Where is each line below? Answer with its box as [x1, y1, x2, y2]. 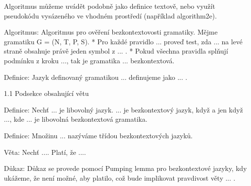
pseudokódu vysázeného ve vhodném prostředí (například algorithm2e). [4, 10, 217, 20]
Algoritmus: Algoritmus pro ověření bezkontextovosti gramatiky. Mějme [4, 27, 218, 37]
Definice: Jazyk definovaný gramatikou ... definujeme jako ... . [4, 72, 187, 82]
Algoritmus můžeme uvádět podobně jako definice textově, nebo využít [4, 1, 215, 11]
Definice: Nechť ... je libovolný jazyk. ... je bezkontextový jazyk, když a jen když [4, 104, 243, 114]
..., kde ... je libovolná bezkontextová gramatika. [4, 114, 147, 124]
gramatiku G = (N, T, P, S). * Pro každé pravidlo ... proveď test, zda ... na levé [4, 36, 243, 46]
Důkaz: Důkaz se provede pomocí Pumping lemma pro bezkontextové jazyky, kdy [4, 163, 247, 173]
